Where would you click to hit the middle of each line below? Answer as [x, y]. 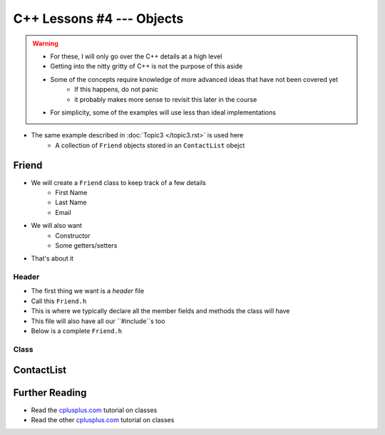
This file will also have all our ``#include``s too [98, 321]
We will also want [56, 226]
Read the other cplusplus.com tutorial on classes [103, 419]
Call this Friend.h [59, 301]
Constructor [73, 236]
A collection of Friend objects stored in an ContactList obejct [150, 145]
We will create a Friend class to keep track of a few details [118, 182]
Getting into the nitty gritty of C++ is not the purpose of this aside [147, 66]
